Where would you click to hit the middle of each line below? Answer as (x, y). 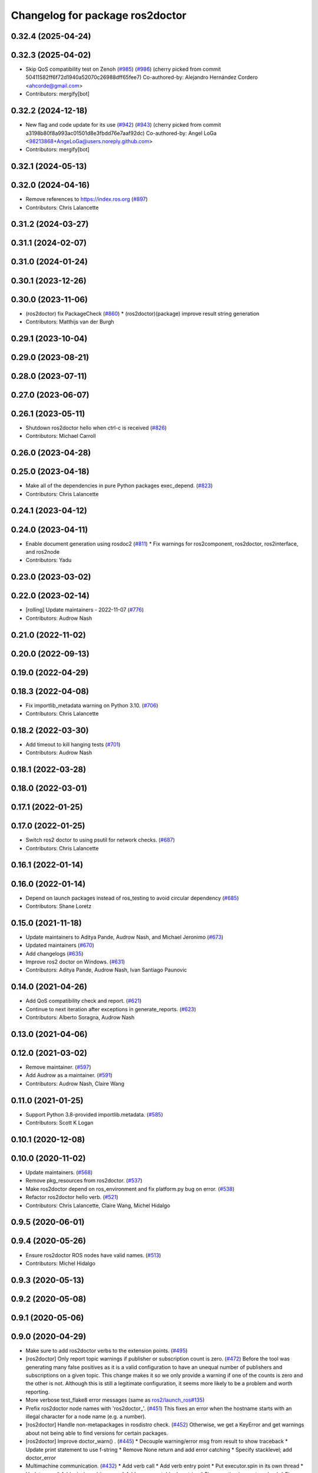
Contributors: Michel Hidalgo (60, 1263)
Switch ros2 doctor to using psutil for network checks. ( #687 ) (100, 840)
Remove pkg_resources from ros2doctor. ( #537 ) (84, 1181)
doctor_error (41, 1458)
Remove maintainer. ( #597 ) (58, 1067)
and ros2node (43, 551)
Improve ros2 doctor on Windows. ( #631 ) (75, 962)
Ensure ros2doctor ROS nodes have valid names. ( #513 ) (93, 1255)
